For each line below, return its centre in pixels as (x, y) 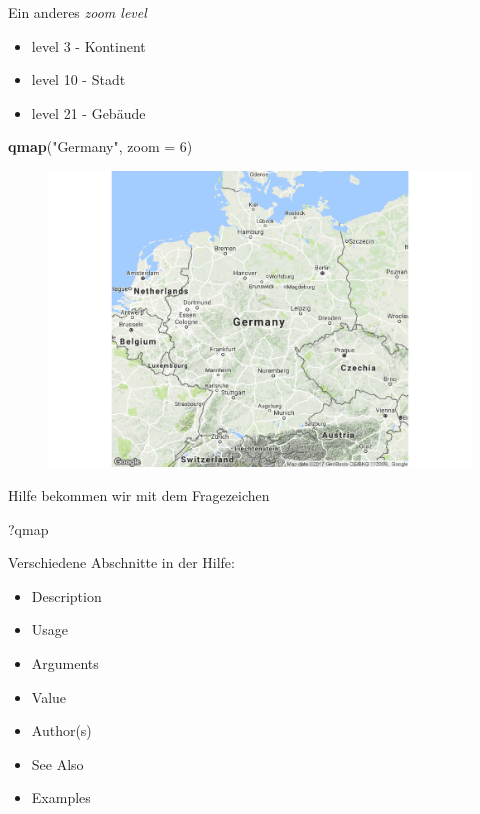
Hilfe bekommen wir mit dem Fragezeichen (139, 495)
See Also (57, 763)
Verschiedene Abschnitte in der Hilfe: (121, 562)
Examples (61, 797)
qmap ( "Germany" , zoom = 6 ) (100, 146)
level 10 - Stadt (78, 79)
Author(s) (61, 730)
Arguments (65, 663)
